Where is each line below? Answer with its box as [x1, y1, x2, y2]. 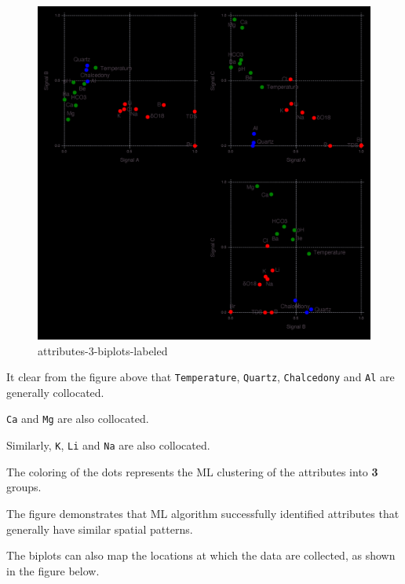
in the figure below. [6, 562, 100, 578]
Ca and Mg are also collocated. [6, 410, 149, 427]
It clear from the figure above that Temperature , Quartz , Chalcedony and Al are [6, 369, 395, 385]
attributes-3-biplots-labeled [38, 342, 168, 358]
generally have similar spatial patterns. [6, 520, 193, 537]
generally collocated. [6, 384, 104, 400]
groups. [6, 479, 42, 495]
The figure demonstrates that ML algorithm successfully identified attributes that [6, 505, 400, 521]
